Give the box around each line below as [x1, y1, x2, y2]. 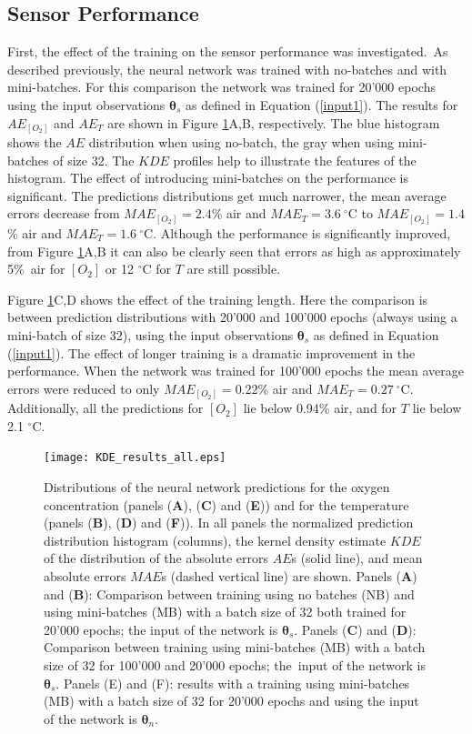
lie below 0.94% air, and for [243, 398, 397, 417]
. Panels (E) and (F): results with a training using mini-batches [55, 673, 410, 692]
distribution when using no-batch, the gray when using [88, 133, 395, 152]
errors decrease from [7, 204, 120, 223]
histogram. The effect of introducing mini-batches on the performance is [7, 168, 408, 187]
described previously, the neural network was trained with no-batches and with [7, 59, 447, 78]
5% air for [7, 259, 65, 278]
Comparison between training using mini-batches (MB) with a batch [44, 638, 426, 657]
